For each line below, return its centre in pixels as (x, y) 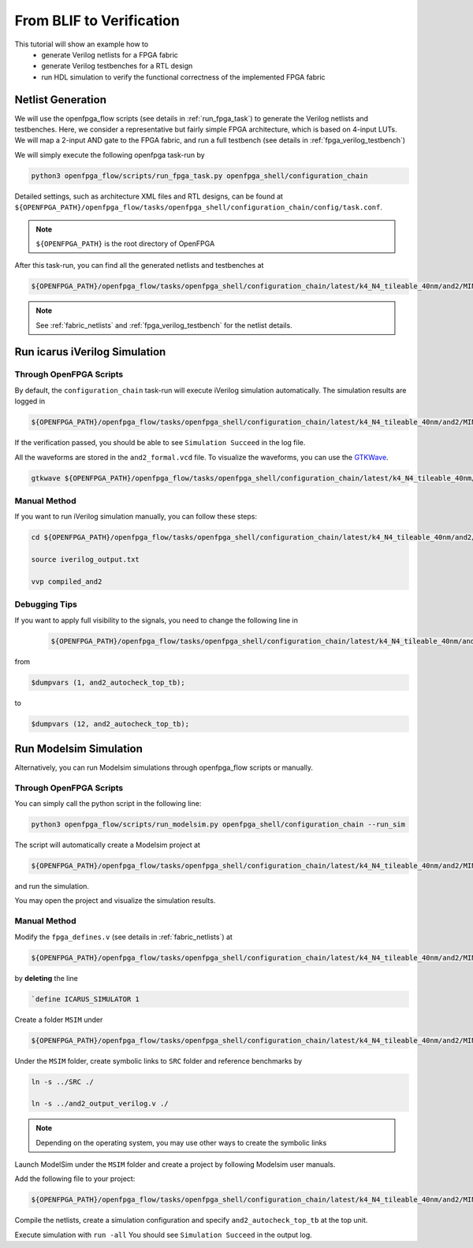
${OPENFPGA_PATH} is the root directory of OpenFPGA (125, 243)
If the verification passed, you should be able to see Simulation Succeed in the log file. (160, 443)
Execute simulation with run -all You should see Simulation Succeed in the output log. (164, 1235)
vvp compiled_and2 (67, 581)
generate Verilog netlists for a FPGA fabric (110, 54)
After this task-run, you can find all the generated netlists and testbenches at (139, 266)
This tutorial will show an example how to (82, 44)
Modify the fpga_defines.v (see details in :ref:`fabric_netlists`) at (123, 937)
